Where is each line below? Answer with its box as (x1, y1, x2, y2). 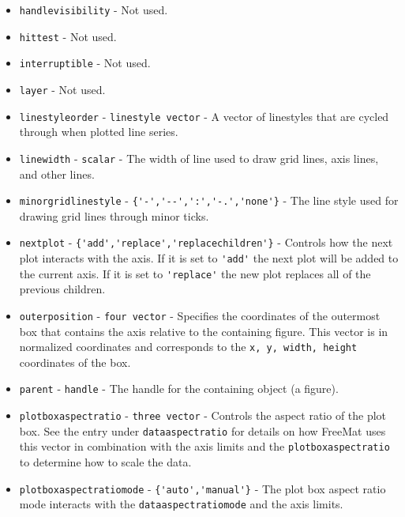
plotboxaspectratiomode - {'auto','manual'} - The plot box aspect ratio (19, 480, 386, 496)
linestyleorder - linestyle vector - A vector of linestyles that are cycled (19, 108, 389, 124)
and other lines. (19, 165, 95, 182)
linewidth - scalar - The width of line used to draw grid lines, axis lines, (19, 149, 379, 166)
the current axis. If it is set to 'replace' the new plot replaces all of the (19, 265, 371, 281)
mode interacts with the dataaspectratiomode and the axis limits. (19, 496, 343, 512)
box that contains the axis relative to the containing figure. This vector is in (19, 323, 388, 339)
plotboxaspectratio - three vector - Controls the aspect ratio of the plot (19, 407, 387, 424)
